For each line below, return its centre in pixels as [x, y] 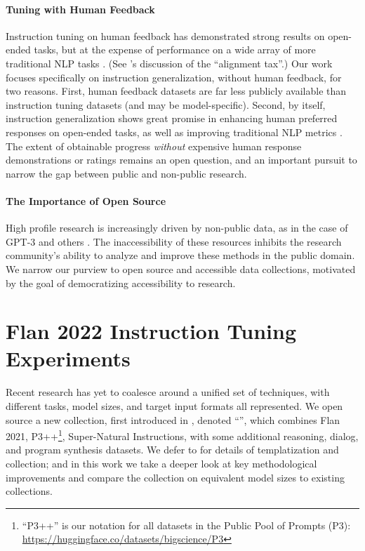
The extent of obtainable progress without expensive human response [154, 146]
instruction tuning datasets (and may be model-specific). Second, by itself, [166, 104]
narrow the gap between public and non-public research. [126, 173]
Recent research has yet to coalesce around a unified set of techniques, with [168, 392]
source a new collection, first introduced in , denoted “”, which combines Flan [173, 419]
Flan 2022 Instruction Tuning [151, 331]
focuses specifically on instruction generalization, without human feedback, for [174, 77]
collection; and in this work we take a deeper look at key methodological [161, 464]
